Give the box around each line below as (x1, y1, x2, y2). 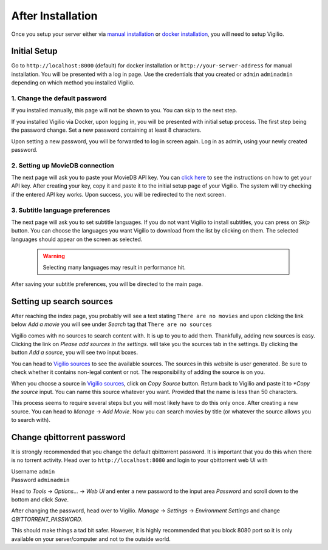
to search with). (11, 416, 51, 424)
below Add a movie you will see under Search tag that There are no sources (11, 321, 213, 328)
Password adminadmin (11, 477, 70, 484)
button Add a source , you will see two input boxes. (11, 349, 138, 356)
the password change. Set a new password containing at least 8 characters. (11, 126, 202, 134)
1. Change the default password (11, 94, 107, 103)
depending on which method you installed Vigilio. (11, 79, 135, 86)
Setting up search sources (11, 296, 114, 307)
